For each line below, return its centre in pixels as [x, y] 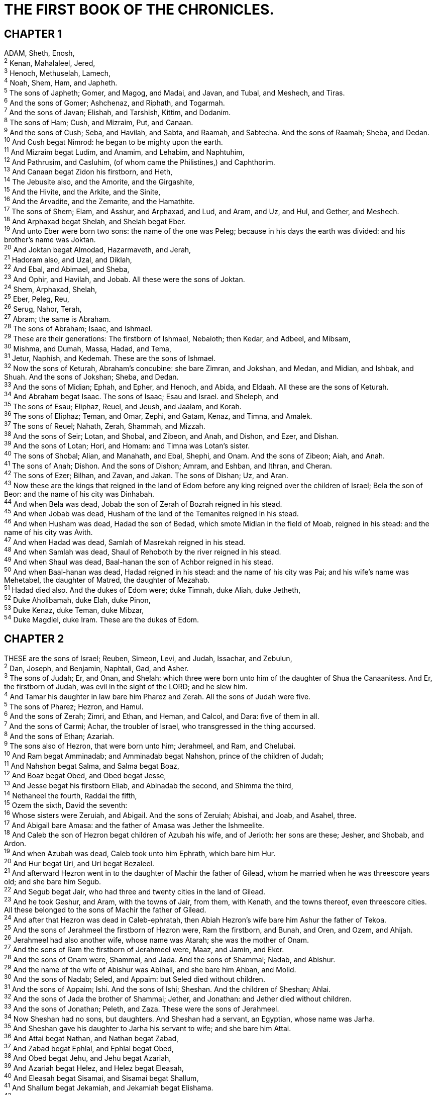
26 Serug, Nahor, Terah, [43, 308]
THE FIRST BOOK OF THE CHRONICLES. [139, 10]
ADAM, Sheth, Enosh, [39, 53]
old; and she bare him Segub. [53, 881]
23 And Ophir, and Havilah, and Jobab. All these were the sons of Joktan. [125, 278]
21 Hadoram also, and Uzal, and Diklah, [68, 259]
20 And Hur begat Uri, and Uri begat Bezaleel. [79, 862]
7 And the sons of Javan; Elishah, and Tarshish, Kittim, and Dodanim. [118, 112]
